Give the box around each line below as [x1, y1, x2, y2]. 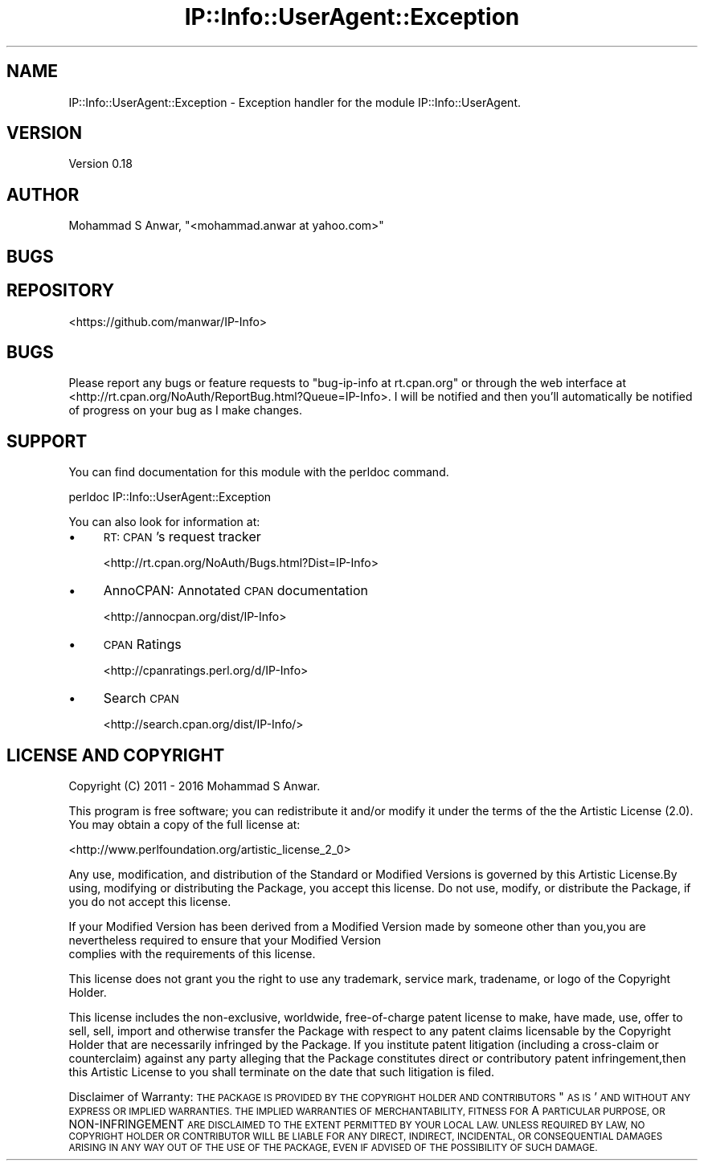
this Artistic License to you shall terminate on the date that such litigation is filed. [68, 1065, 495, 1079]
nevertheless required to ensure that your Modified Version [68, 933, 382, 948]
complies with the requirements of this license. [68, 947, 316, 961]
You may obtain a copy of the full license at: [68, 818, 301, 832]
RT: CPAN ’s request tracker [103, 528, 261, 545]
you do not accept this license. [68, 895, 231, 909]
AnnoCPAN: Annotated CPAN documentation [103, 582, 368, 599]
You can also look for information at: [68, 515, 260, 529]
